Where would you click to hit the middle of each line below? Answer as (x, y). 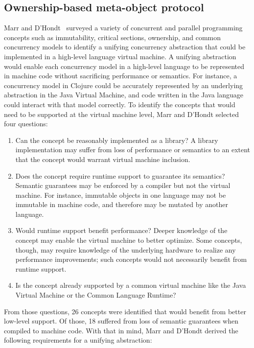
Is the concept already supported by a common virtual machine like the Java (131, 285)
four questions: (26, 124)
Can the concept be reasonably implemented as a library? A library (117, 140)
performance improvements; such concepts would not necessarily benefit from (131, 259)
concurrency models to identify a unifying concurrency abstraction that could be (125, 47)
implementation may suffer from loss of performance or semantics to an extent (133, 150)
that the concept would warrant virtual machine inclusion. (103, 159)
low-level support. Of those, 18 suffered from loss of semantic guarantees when (121, 321)
